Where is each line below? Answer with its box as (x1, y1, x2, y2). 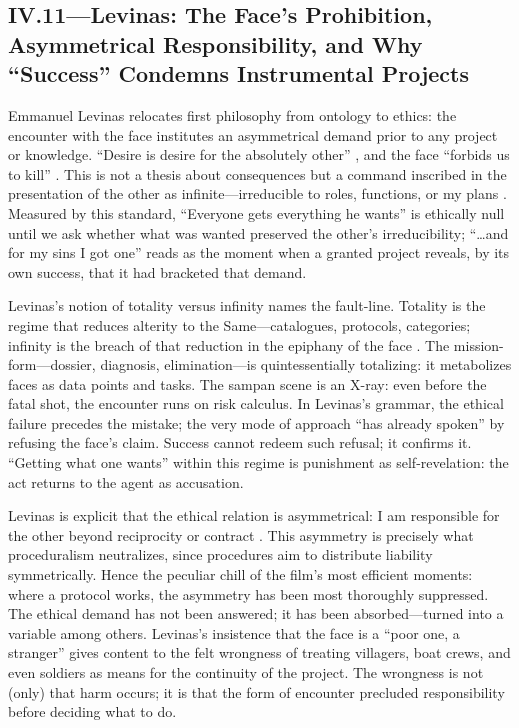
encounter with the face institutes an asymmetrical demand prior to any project (8, 124, 498, 145)
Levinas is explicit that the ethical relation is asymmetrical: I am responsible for (8, 505, 500, 526)
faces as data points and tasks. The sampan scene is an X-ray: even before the (8, 373, 487, 394)
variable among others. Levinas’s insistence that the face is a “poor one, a (8, 622, 460, 643)
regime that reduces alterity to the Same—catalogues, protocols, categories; (8, 314, 471, 335)
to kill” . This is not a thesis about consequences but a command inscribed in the (8, 163, 507, 184)
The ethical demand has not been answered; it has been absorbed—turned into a (8, 603, 504, 624)
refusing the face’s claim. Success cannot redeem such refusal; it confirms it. (8, 432, 472, 453)
